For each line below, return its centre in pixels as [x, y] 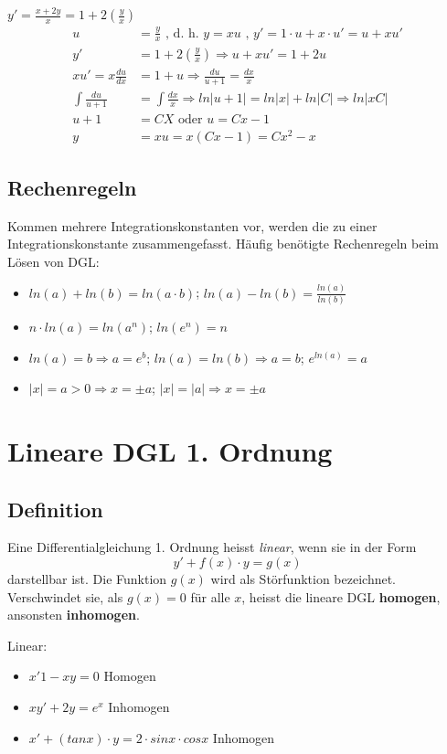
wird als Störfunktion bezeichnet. [303, 578]
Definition [55, 509]
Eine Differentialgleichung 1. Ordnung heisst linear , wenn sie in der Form [212, 547]
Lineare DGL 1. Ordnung [170, 450]
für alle [210, 596]
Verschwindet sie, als [65, 596]
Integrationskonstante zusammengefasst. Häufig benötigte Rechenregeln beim [223, 244]
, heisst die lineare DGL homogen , [341, 596]
